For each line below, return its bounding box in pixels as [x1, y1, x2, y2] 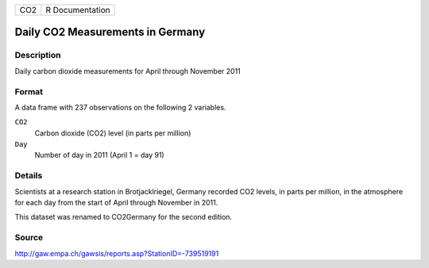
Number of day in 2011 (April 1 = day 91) [34, 151, 164, 160]
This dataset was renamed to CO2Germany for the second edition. [14, 212, 233, 222]
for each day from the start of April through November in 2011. [14, 198, 218, 207]
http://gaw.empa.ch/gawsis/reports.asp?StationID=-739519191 [14, 248, 219, 258]
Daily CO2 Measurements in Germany [14, 25, 206, 39]
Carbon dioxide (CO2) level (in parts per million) [34, 128, 191, 138]
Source [14, 232, 44, 243]
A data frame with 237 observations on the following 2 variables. [14, 102, 226, 112]
